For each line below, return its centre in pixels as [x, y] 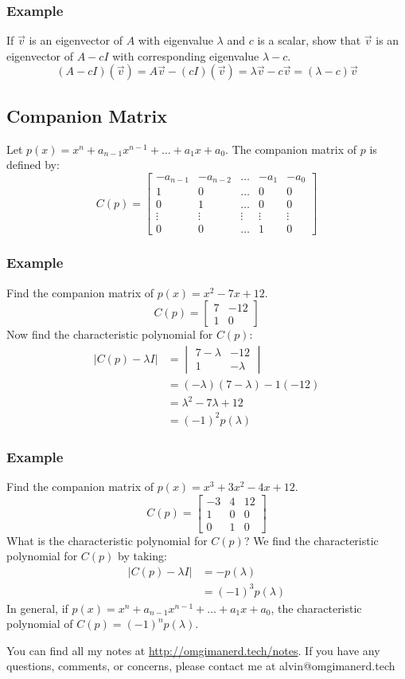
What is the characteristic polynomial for [107, 540]
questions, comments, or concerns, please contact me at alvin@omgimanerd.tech [201, 666]
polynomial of [40, 624]
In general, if [37, 608]
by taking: [142, 556]
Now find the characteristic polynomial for [110, 334]
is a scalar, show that [309, 40]
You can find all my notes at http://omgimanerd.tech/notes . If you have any [193, 650]
